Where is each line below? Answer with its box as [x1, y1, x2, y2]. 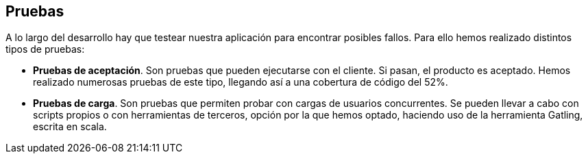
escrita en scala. [33, 121, 107, 133]
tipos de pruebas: [5, 43, 85, 56]
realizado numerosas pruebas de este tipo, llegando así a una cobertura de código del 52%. [33, 76, 448, 88]
